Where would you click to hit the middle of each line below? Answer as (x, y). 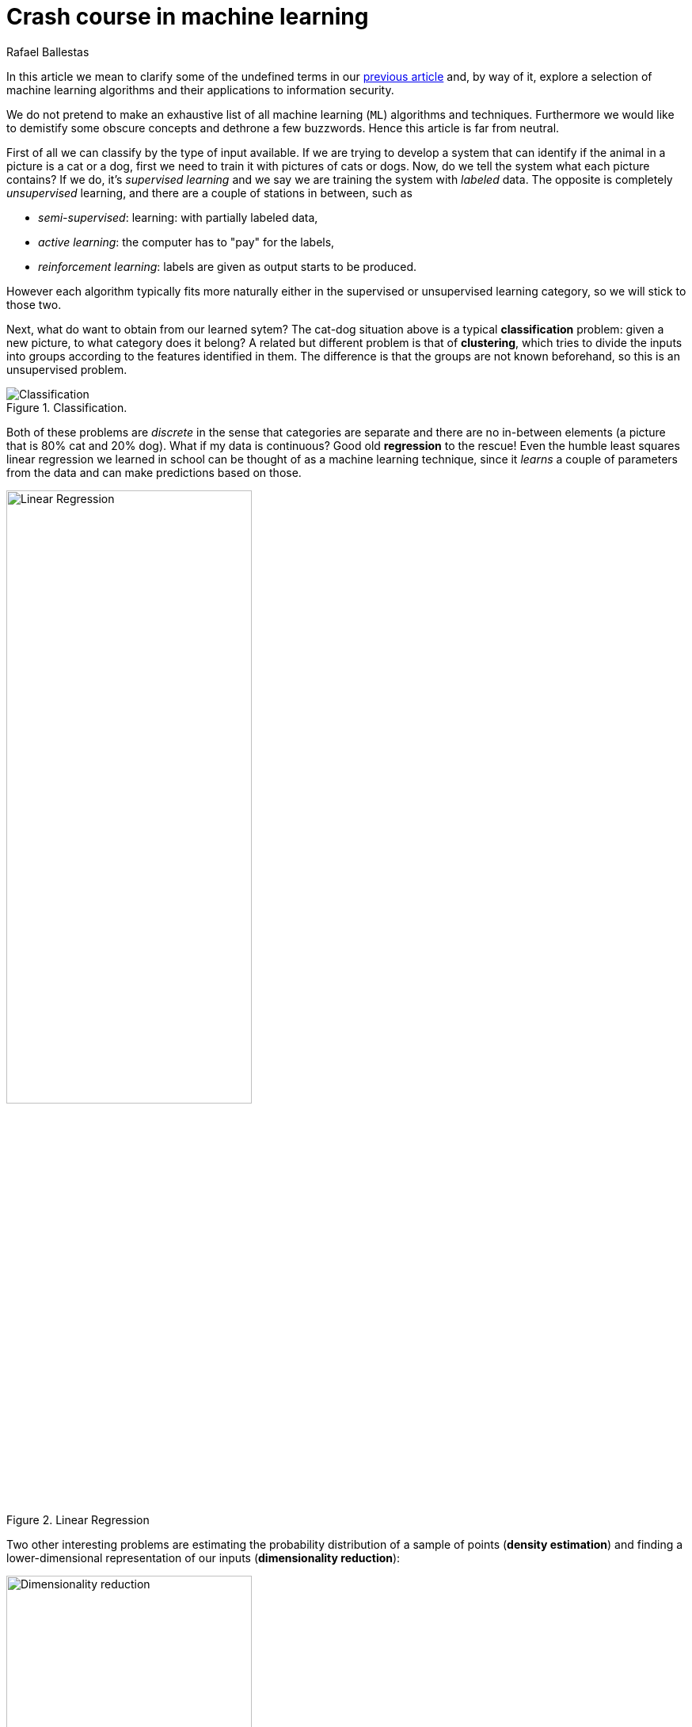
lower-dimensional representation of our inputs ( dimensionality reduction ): (203, 1557)
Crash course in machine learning (188, 17)
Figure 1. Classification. (67, 407)
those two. (34, 304)
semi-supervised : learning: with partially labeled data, (178, 217)
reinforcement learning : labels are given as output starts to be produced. (227, 266)
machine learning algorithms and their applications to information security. (200, 90)
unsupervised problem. (67, 369)
